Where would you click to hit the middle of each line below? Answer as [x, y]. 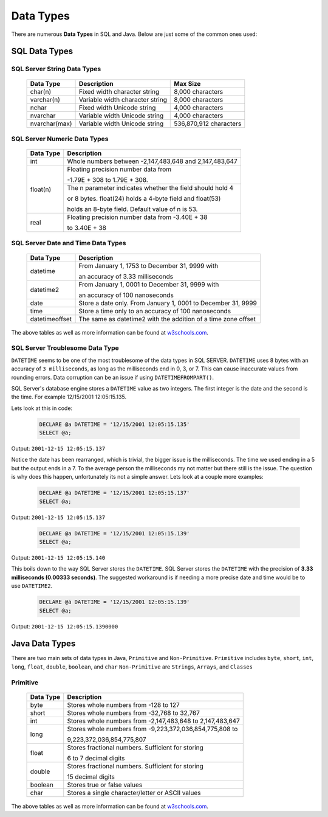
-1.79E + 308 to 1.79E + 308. [108, 180]
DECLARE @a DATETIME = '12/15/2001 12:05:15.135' [114, 424]
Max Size [187, 83]
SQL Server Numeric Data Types [60, 139]
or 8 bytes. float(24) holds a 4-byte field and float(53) [144, 199]
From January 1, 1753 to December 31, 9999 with [149, 266]
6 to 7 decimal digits [96, 758]
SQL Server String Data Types [56, 69]
